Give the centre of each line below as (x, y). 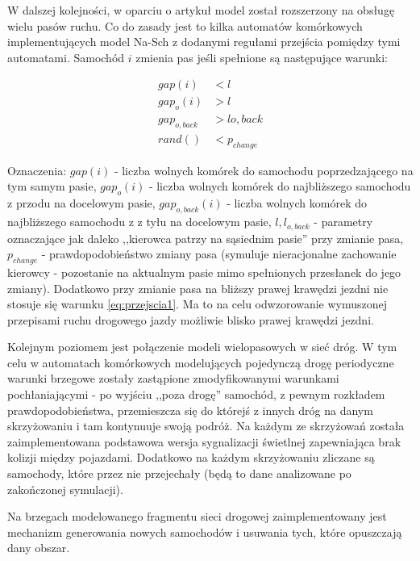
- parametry (343, 222)
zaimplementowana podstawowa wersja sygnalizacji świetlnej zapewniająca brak (204, 441)
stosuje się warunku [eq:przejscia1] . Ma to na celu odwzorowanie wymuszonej (198, 304)
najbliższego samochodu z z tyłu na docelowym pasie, (139, 222)
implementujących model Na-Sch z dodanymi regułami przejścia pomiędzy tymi (204, 42)
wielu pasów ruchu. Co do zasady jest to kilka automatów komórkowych (185, 25)
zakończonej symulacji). (65, 489)
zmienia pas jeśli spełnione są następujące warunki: (262, 57)
